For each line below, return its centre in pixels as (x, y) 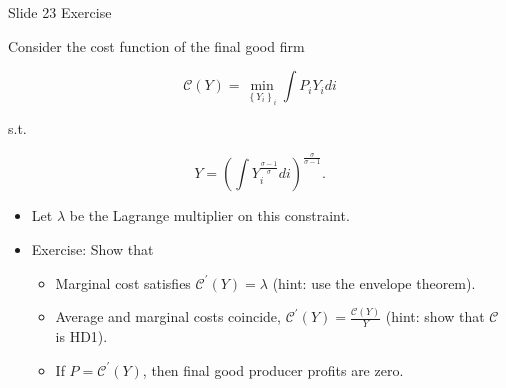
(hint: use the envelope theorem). (374, 282)
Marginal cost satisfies (123, 282)
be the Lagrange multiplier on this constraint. (209, 215)
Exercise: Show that (92, 248)
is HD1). (81, 336)
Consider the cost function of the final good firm (156, 45)
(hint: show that (435, 316)
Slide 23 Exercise (60, 12)
